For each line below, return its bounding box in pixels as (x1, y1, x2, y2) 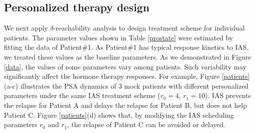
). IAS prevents (205, 90, 251, 100)
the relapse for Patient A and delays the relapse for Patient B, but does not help (4, 100, 247, 110)
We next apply (4, 23, 48, 33)
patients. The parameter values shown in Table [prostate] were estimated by (4, 32, 233, 42)
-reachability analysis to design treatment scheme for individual (53, 23, 245, 33)
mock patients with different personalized (124, 80, 249, 91)
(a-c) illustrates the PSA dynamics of (4, 80, 116, 91)
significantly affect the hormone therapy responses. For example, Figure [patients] (4, 71, 250, 81)
